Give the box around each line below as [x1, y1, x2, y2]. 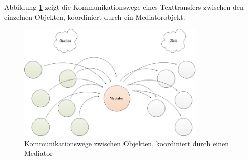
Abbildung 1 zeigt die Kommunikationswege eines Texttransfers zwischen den [4, 2, 244, 12]
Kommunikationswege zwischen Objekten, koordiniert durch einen [24, 138, 229, 148]
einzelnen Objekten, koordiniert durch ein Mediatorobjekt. [4, 11, 185, 22]
